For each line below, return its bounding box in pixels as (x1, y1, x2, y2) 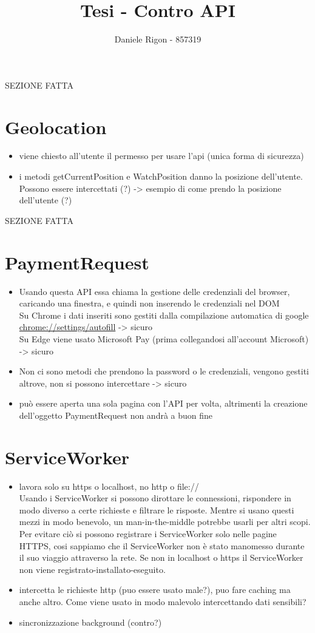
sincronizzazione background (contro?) (19, 615, 162, 628)
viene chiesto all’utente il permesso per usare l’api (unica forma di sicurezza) (19, 149, 304, 162)
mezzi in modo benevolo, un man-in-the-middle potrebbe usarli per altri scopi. (19, 515, 311, 528)
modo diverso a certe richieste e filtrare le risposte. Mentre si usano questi (19, 503, 294, 516)
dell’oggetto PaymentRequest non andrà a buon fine (19, 408, 213, 421)
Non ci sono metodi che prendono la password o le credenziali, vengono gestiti (19, 365, 309, 377)
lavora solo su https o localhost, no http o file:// (19, 479, 199, 492)
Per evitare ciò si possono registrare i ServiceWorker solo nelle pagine (19, 527, 277, 540)
